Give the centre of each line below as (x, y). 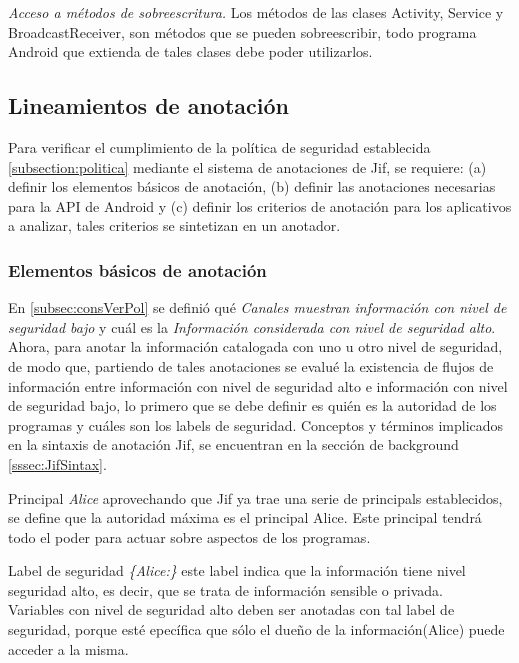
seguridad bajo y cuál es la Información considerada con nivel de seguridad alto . (252, 326)
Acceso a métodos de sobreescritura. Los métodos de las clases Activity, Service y (256, 12)
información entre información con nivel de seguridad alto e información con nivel (258, 385)
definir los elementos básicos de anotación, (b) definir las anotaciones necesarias (252, 186)
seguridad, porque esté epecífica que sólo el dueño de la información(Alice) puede (256, 629)
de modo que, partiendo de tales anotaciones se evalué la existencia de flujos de (251, 365)
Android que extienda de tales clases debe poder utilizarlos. (190, 51)
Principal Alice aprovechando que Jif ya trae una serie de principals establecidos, (255, 497)
